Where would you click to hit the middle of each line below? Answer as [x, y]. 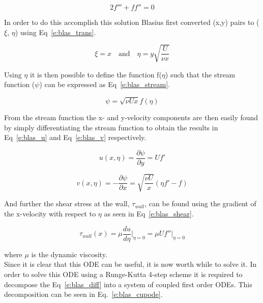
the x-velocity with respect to [50, 214]
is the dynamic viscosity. [69, 254]
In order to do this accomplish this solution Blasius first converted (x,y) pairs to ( [132, 22]
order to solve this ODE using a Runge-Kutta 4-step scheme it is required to [123, 274]
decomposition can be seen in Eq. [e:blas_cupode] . [83, 294]
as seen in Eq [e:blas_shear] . [149, 214]
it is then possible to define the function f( [96, 74]
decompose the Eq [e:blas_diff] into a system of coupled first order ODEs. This [128, 284]
